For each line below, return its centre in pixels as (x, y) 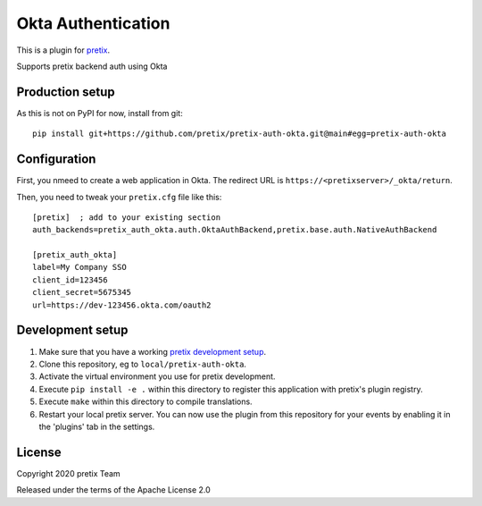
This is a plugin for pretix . (63, 50)
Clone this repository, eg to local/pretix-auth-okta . (143, 364)
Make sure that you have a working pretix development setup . (153, 351)
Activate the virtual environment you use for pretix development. (157, 376)
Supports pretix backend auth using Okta (92, 66)
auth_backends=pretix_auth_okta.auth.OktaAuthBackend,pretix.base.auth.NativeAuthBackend (235, 230)
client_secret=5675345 (82, 292)
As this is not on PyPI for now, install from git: (100, 113)
